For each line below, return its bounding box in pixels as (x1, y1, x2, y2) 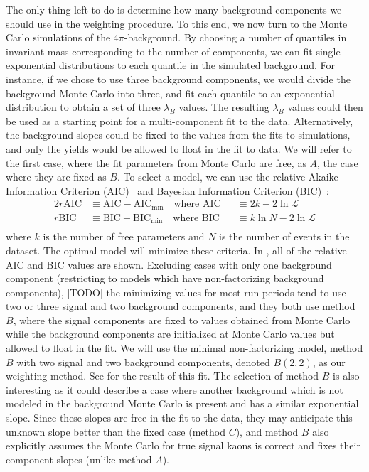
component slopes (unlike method (6, 451, 152, 466)
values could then (287, 100, 363, 114)
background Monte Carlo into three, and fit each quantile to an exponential (6, 85, 335, 100)
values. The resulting (178, 100, 269, 114)
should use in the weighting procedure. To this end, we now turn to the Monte (6, 16, 348, 31)
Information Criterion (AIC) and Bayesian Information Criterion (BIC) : (6, 183, 329, 198)
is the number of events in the (219, 229, 350, 244)
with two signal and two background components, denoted (16, 354, 270, 369)
